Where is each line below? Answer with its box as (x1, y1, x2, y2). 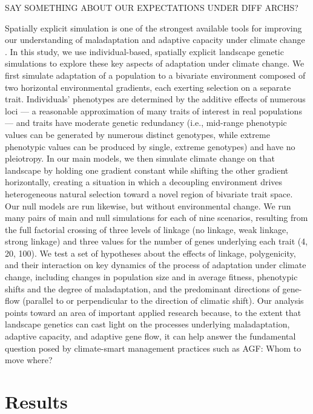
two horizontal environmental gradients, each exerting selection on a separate (5, 80, 291, 93)
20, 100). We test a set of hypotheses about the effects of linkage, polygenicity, (5, 246, 296, 259)
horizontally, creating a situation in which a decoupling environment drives (5, 176, 283, 188)
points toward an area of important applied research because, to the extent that (5, 306, 301, 318)
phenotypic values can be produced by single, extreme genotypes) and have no (5, 140, 295, 153)
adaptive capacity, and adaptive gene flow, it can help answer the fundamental (5, 330, 296, 343)
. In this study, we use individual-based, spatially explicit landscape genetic (5, 45, 284, 57)
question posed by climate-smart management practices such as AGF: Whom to (5, 341, 301, 354)
